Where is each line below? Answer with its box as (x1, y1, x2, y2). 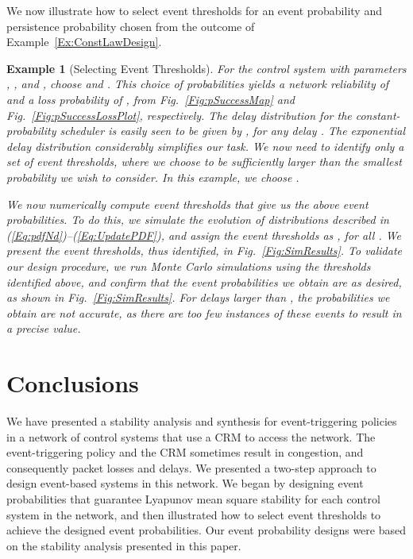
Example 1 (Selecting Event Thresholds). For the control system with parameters (6, 60, 407, 76)
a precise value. (6, 320, 81, 337)
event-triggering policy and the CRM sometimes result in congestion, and (6, 444, 364, 461)
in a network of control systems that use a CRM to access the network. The (6, 428, 376, 445)
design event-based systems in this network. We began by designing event (6, 475, 364, 492)
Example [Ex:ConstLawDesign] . (6, 33, 162, 50)
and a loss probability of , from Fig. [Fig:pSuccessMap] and (6, 91, 295, 107)
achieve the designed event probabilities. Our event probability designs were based (6, 522, 406, 538)
